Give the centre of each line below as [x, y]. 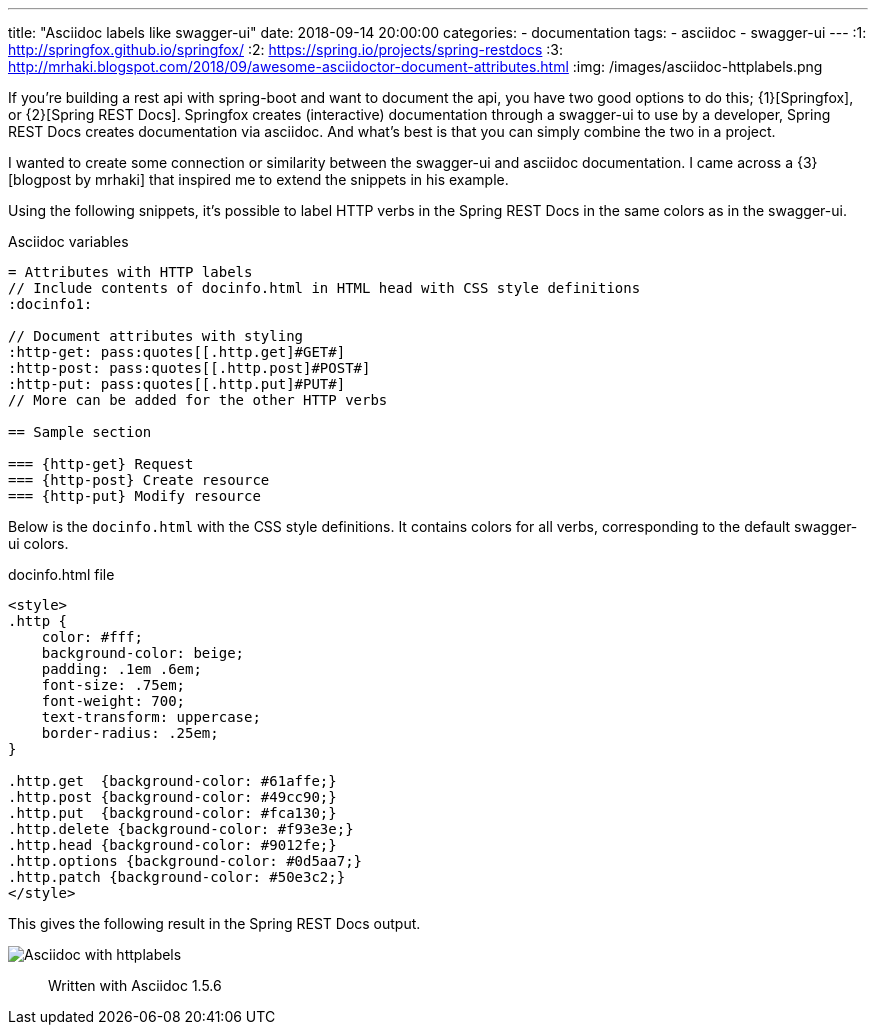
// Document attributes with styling [156, 336]
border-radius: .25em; [130, 733]
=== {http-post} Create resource [139, 480]
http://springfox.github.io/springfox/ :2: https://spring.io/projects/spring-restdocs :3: [286, 49]
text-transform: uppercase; [151, 717]
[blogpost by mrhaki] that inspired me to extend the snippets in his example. [258, 179]
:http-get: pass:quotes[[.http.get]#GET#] [177, 352]
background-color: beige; [143, 653]
